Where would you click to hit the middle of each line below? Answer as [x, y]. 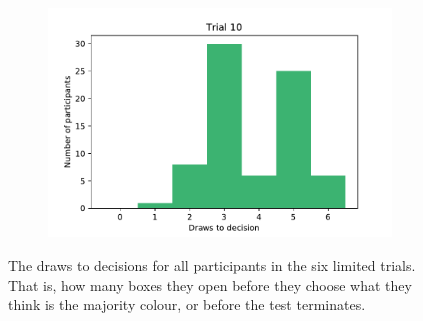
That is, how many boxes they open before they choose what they [210, 284]
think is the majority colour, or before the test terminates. [187, 304]
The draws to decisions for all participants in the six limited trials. [212, 264]
